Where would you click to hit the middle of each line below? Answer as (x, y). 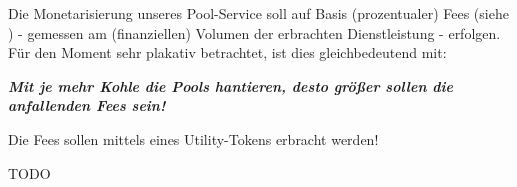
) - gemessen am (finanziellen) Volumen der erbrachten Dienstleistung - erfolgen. (254, 32)
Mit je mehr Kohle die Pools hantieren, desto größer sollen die (231, 85)
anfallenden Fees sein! (87, 105)
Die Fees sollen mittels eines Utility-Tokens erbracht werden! (193, 138)
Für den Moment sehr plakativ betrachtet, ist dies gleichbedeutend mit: (227, 52)
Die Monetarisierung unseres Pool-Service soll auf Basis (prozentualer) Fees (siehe (258, 13)
